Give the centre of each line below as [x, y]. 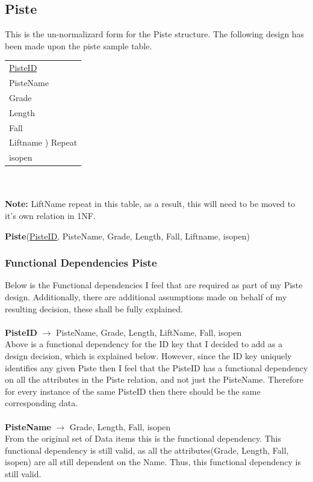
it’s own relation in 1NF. [50, 216]
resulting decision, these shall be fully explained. [94, 308]
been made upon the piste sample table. [79, 45]
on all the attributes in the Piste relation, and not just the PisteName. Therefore [154, 379]
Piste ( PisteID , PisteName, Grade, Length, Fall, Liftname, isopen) [127, 236]
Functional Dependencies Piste [81, 263]
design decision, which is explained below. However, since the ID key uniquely [148, 356]
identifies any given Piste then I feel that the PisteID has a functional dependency [156, 367]
